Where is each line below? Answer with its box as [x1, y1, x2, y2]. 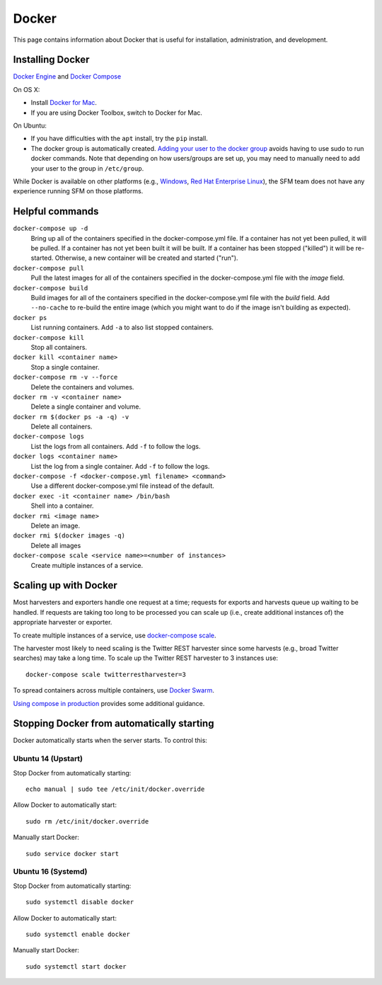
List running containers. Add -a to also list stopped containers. [30, 323, 214, 332]
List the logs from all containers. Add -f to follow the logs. [30, 442, 201, 450]
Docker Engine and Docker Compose [13, 72, 122, 81]
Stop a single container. [30, 363, 100, 371]
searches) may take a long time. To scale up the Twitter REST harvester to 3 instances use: [13, 654, 279, 662]
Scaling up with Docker [13, 579, 117, 591]
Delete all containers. [30, 422, 93, 431]
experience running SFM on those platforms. [13, 187, 144, 195]
